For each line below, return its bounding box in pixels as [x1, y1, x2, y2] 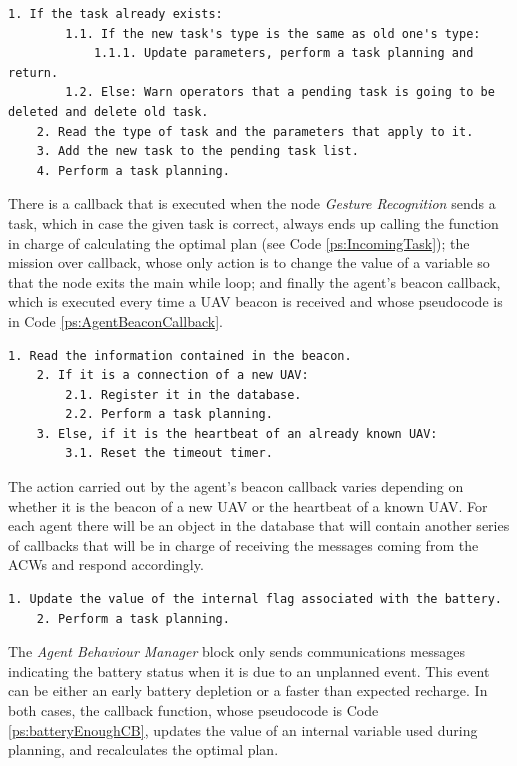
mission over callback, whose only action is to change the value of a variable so [8, 252, 490, 273]
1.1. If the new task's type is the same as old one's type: [65, 26, 481, 41]
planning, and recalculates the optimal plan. [8, 739, 279, 760]
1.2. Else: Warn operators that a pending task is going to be [65, 85, 495, 100]
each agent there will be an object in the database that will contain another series [8, 515, 510, 536]
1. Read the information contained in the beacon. [8, 348, 352, 363]
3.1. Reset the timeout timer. [65, 446, 273, 461]
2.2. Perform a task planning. [65, 407, 273, 422]
